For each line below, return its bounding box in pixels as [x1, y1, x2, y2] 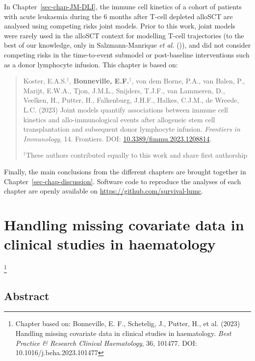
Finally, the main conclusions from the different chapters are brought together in [4, 166, 246, 176]
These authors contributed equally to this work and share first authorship [25, 150, 248, 160]
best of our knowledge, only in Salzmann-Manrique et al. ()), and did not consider [4, 40, 251, 50]
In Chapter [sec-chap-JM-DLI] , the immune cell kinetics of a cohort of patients [4, 1, 242, 11]
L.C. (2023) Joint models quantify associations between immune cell [23, 104, 228, 114]
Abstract [4, 288, 50, 303]
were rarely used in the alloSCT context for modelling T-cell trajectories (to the [4, 30, 244, 40]
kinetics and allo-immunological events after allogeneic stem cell [23, 114, 215, 124]
